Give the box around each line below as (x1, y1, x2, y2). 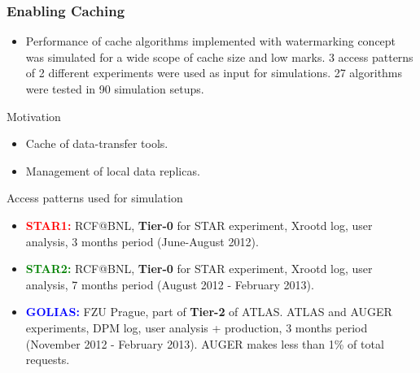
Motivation (7, 107, 61, 124)
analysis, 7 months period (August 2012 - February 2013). (25, 275, 314, 293)
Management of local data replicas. (25, 162, 200, 179)
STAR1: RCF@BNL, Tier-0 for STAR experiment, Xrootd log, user (25, 216, 373, 233)
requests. (25, 351, 70, 368)
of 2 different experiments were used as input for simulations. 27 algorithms (25, 64, 403, 81)
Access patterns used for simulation (7, 189, 183, 206)
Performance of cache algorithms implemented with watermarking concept (25, 33, 396, 50)
